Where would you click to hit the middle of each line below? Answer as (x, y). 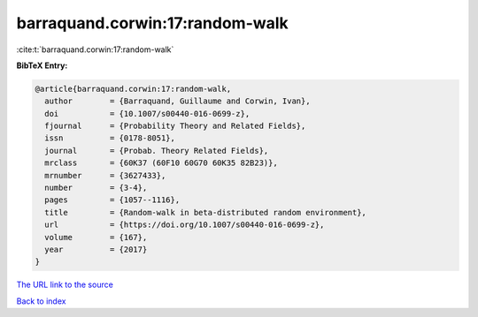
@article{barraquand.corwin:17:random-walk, (133, 89)
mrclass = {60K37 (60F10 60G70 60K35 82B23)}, (161, 163)
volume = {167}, (96, 237)
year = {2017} (96, 249)
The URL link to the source (65, 285)
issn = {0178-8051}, (110, 138)
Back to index (41, 301)
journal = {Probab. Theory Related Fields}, (157, 151)
